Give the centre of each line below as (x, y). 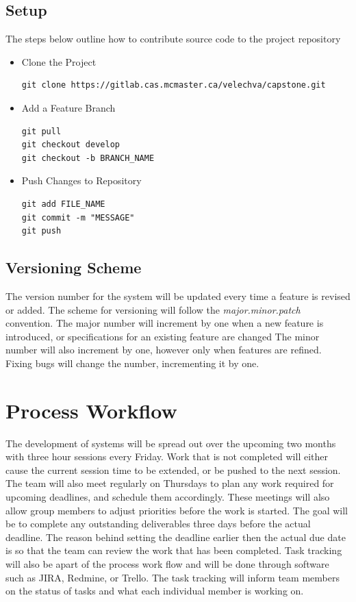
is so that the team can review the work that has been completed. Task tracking (174, 550)
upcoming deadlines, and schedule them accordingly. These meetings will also (168, 497)
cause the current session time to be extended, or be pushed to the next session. (173, 469)
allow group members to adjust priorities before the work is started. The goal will (177, 510)
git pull (41, 131)
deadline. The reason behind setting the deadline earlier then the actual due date (176, 537)
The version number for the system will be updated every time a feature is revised (178, 296)
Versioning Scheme (74, 267)
